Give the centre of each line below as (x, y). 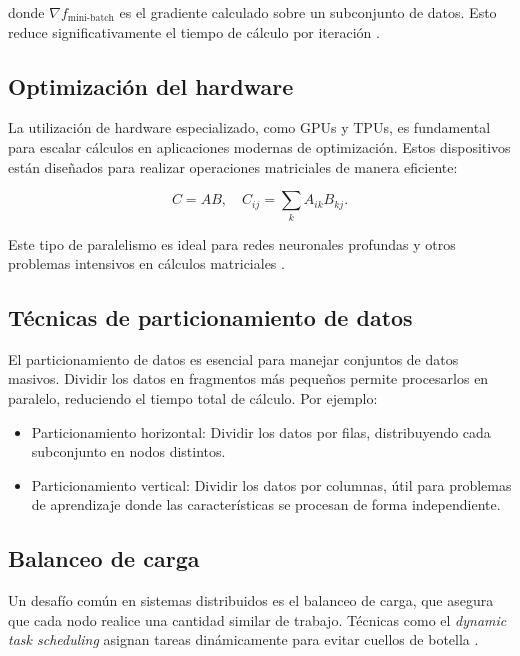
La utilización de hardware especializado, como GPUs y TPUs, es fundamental (249, 127)
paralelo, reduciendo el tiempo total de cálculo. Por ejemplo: (193, 398)
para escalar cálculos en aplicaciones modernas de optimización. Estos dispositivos (259, 146)
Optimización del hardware (151, 85)
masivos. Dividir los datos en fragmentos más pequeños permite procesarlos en (248, 378)
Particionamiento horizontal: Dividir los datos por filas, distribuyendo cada (261, 431)
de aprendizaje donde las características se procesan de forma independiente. (266, 504)
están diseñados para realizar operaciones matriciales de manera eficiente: (233, 166)
